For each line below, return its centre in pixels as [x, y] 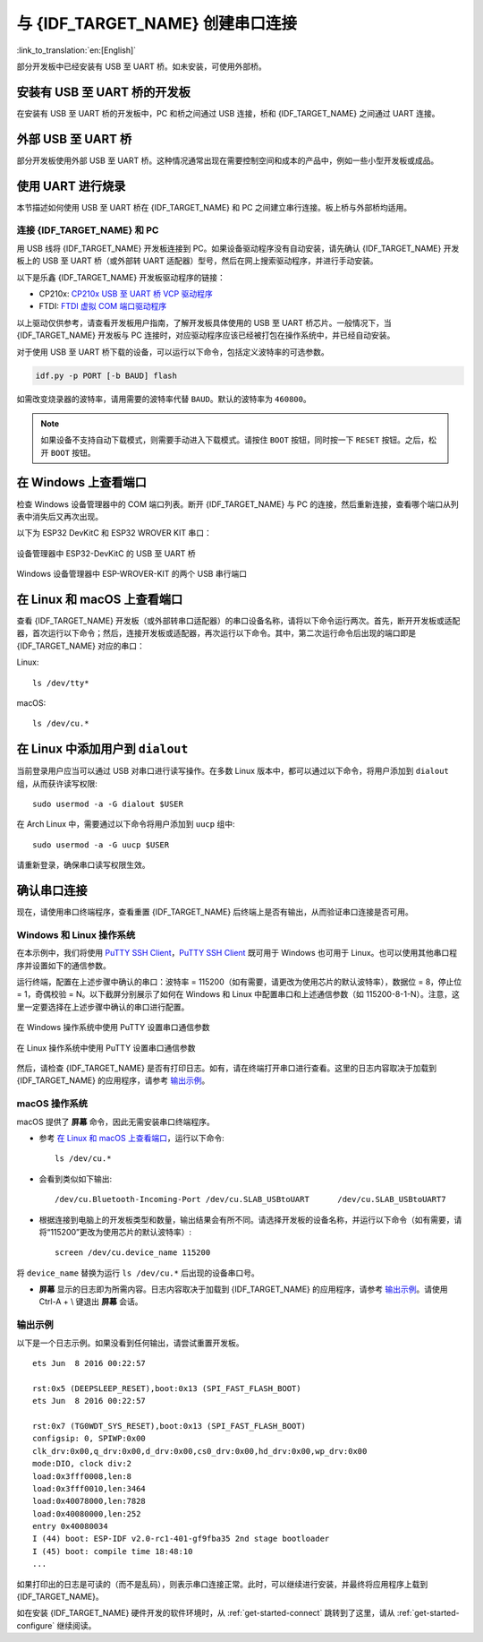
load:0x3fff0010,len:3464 [89, 1488]
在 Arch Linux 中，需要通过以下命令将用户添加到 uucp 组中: [126, 824]
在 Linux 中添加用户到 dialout [102, 749]
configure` [36, 1625]
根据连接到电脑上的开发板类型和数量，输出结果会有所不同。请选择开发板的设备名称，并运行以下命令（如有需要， [246, 1219]
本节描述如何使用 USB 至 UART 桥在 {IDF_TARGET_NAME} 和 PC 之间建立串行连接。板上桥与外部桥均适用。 [214, 207]
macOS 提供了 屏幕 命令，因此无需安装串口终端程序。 [115, 1122]
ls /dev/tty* [61, 683]
